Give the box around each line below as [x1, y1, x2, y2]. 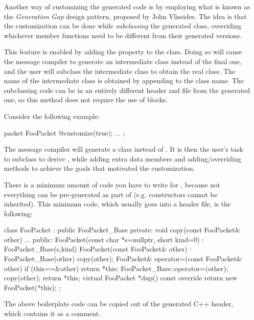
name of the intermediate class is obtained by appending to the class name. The [4, 75, 244, 86]
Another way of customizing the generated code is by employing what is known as [4, 1, 250, 11]
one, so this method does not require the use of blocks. [4, 94, 168, 105]
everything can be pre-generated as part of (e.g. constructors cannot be [4, 189, 218, 199]
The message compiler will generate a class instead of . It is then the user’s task [4, 144, 243, 154]
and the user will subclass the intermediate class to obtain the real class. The [4, 66, 235, 76]
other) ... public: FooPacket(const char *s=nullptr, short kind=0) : [4, 234, 204, 244]
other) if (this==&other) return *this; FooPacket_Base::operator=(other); [4, 263, 229, 273]
